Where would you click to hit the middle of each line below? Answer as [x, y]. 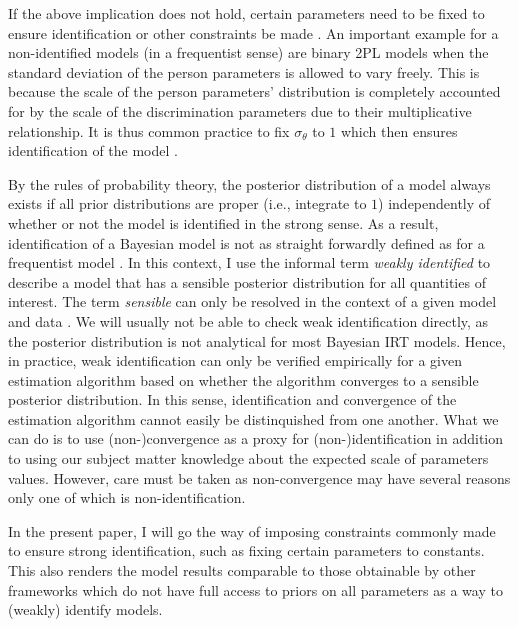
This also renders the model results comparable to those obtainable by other [242, 570]
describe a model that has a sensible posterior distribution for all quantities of [247, 281]
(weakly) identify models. [85, 609]
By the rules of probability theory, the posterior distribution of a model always [249, 183]
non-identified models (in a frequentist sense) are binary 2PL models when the [248, 52]
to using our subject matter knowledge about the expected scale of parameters [248, 458]
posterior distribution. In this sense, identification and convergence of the [232, 399]
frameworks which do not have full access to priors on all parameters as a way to [255, 589]
